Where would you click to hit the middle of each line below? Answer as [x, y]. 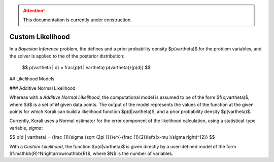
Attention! [34, 11]
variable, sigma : [26, 128]
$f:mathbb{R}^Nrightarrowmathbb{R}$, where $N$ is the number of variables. [91, 153]
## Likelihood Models [32, 79]
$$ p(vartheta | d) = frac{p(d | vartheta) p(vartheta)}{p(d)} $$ [86, 68]
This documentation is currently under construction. [77, 20]
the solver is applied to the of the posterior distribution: [67, 56]
